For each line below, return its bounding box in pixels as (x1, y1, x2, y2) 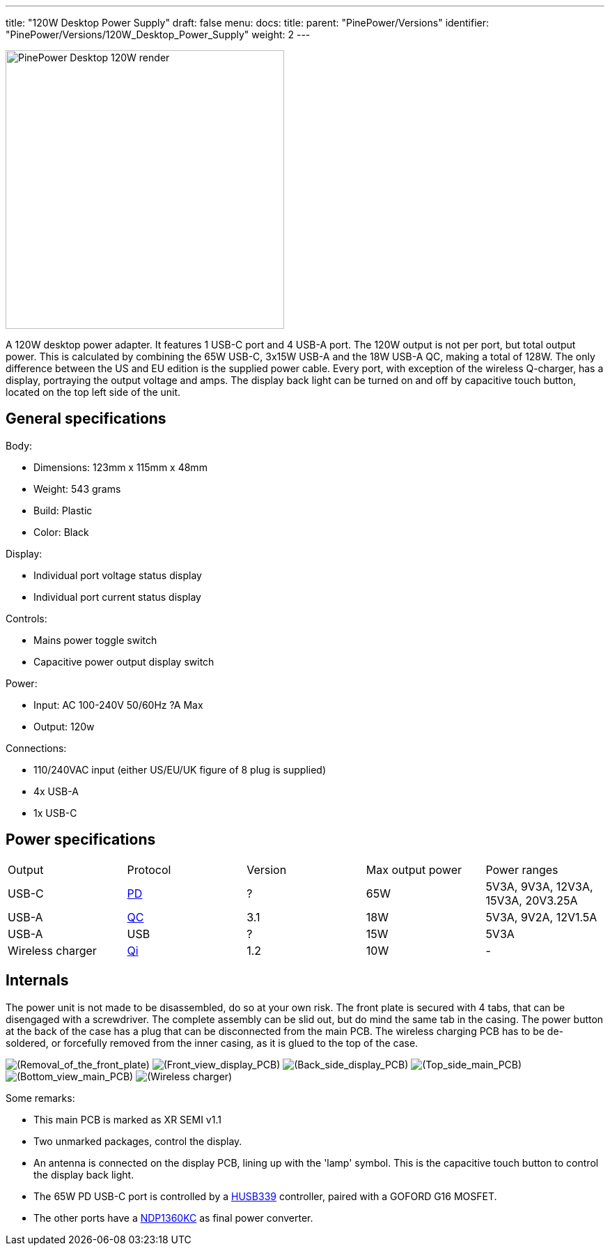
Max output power (366, 862, 462, 877)
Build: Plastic (33, 504, 93, 516)
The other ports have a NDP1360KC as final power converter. (33, 1211, 313, 1224)
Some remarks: (6, 1091, 75, 1104)
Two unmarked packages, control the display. (33, 1135, 242, 1147)
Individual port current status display (33, 590, 201, 603)
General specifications (6, 410, 166, 428)
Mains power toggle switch (33, 634, 157, 646)
